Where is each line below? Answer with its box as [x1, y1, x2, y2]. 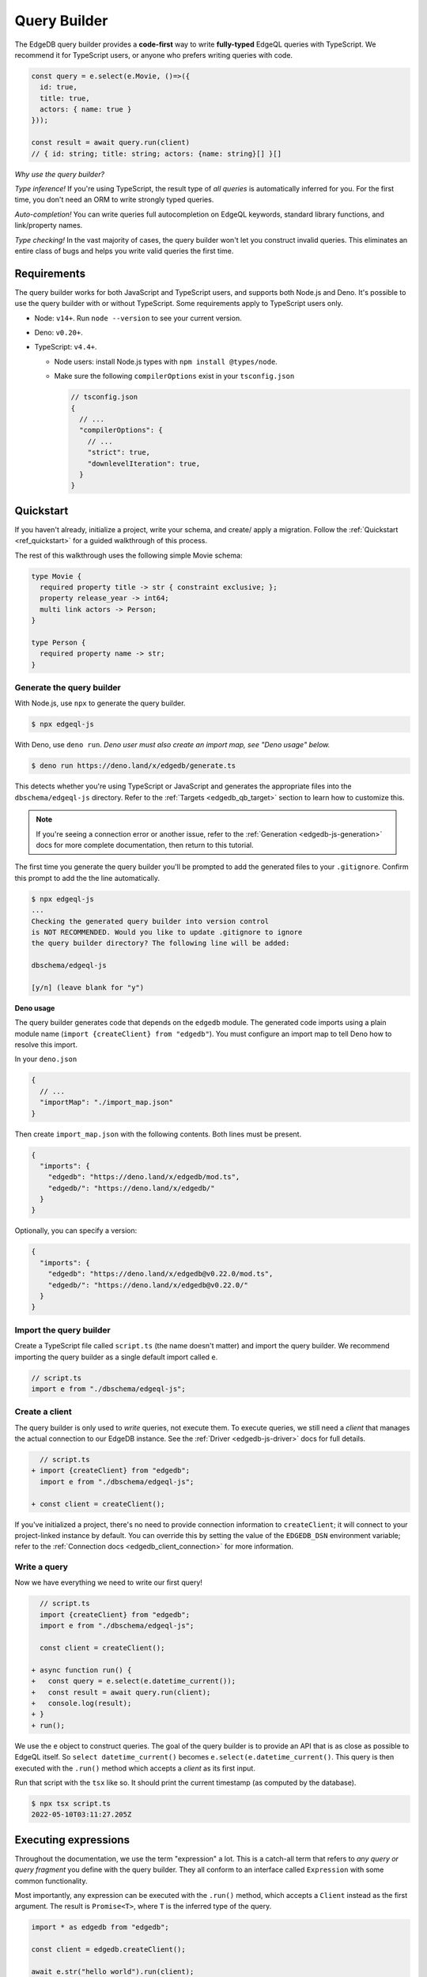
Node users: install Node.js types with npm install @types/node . [54, 357, 278, 366]
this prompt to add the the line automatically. [14, 873, 160, 883]
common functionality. [14, 1876, 88, 1885]
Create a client [14, 1406, 73, 1417]
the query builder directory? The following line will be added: [31, 939, 290, 948]
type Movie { [31, 572, 82, 580]
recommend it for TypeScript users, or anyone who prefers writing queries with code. [14, 50, 293, 59]
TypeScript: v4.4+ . [34, 342, 97, 352]
